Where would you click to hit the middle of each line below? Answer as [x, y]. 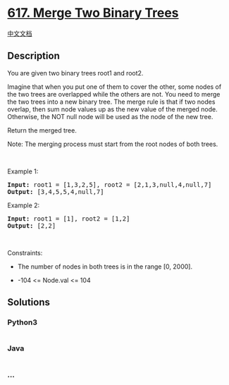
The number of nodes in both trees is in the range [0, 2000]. [105, 267]
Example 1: [23, 171]
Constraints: [25, 252]
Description [33, 56]
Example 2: [24, 205]
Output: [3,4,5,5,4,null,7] [56, 191]
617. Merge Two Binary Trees [93, 13]
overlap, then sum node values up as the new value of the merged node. [112, 109]
